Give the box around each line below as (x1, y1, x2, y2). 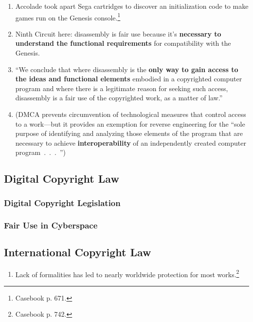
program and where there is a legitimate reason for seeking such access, (15, 83, 228, 93)
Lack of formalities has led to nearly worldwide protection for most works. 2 (15, 267, 239, 279)
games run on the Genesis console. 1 (15, 11, 121, 22)
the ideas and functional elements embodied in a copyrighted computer (15, 74, 242, 84)
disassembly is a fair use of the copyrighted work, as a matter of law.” (15, 93, 223, 103)
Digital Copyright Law (4, 171, 119, 186)
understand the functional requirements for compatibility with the (15, 38, 231, 48)
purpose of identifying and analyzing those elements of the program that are (15, 128, 243, 138)
